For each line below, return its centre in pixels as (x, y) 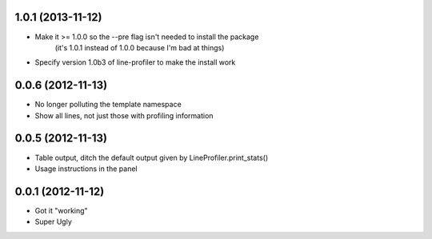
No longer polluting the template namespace (108, 105)
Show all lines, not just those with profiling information (124, 115)
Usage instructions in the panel (86, 169)
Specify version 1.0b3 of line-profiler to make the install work (135, 62)
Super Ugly (53, 222)
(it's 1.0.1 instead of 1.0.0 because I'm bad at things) (140, 47)
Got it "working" (61, 210)
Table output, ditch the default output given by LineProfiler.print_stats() (152, 157)
